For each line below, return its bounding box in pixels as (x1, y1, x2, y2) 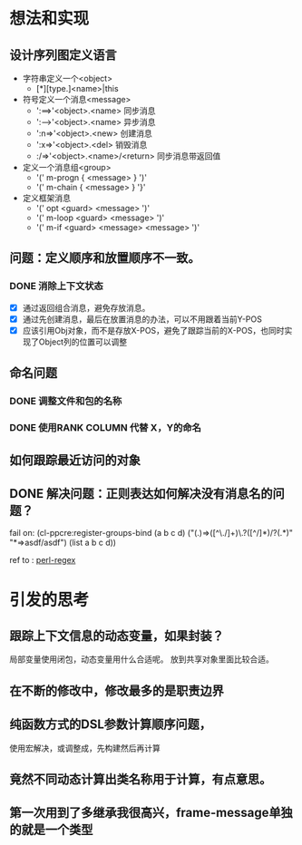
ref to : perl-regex (9, 555, 76, 566)
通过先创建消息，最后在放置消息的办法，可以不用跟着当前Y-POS (22, 314, 263, 325)
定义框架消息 (22, 192, 71, 203)
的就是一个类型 (9, 822, 93, 838)
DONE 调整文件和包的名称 (9, 395, 122, 408)
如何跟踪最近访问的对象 (9, 452, 141, 468)
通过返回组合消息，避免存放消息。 (22, 302, 151, 313)
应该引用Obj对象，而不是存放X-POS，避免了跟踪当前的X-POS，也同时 (22, 325, 285, 335)
